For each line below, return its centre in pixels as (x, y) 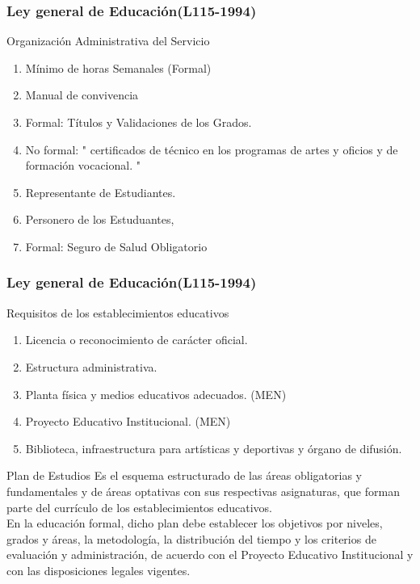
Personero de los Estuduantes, (100, 219)
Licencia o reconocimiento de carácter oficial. (136, 340)
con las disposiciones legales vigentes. (99, 570)
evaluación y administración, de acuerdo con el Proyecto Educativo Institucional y (210, 555)
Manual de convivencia (82, 95)
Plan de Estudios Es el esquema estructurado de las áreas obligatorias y (185, 475)
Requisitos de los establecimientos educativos (118, 312)
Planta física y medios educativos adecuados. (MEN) (156, 394)
